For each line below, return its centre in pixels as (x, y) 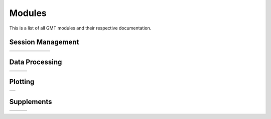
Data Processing (36, 62)
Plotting (22, 82)
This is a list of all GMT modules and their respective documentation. (80, 28)
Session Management (44, 42)
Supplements (31, 102)
